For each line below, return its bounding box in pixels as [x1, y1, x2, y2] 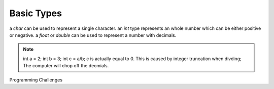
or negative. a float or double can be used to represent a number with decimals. [9, 32, 177, 38]
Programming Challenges [9, 76, 63, 83]
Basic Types [9, 8, 62, 19]
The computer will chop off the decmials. [23, 63, 109, 69]
